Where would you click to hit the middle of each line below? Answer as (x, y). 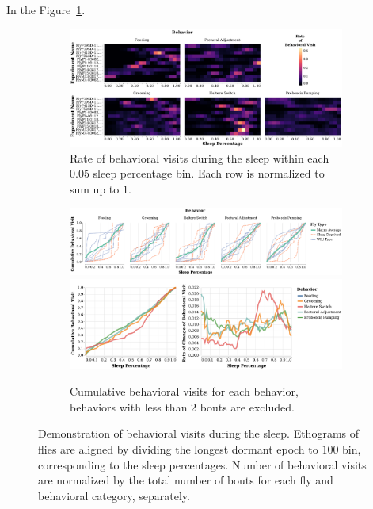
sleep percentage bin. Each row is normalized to (209, 173)
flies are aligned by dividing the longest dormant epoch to (178, 448)
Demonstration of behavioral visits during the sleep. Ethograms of (199, 433)
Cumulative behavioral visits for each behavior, (184, 391)
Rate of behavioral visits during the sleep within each (200, 157)
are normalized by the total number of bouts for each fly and (186, 480)
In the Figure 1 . (46, 10)
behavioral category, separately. (114, 495)
